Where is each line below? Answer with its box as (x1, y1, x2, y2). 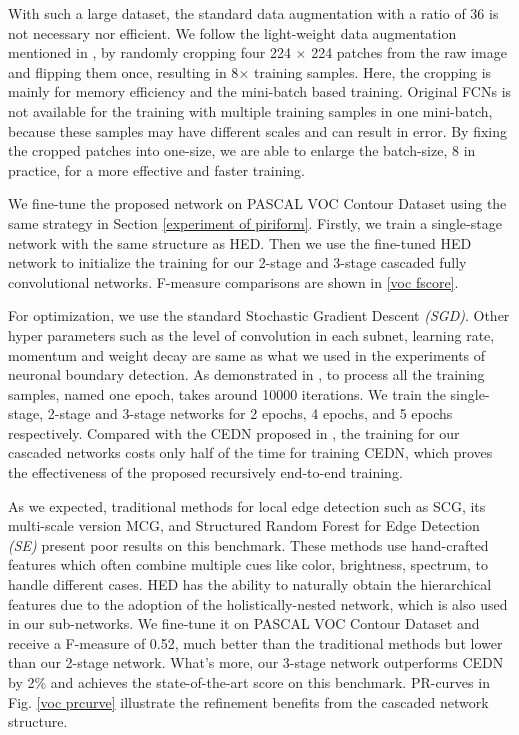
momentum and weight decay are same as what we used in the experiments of (8, 344, 486, 365)
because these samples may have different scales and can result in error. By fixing (8, 120, 508, 141)
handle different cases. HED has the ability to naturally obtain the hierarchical (8, 574, 492, 595)
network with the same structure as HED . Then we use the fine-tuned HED (8, 232, 472, 253)
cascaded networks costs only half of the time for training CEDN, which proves (8, 442, 493, 463)
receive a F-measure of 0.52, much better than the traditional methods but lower (8, 632, 503, 653)
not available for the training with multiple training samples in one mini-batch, (8, 100, 493, 121)
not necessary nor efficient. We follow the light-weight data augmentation (8, 22, 457, 43)
